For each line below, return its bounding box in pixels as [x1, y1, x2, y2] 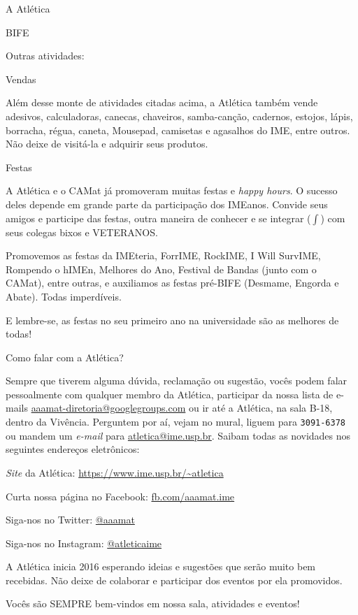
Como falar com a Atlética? [6, 349, 124, 364]
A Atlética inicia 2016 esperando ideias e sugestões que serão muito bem [6, 559, 316, 574]
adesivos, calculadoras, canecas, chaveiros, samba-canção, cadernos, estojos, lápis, [6, 108, 353, 123]
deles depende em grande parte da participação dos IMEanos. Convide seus [6, 196, 328, 211]
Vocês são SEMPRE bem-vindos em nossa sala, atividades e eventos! [6, 596, 300, 611]
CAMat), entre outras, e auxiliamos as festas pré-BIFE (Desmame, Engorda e [6, 275, 339, 290]
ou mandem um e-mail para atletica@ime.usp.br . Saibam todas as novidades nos [6, 428, 351, 442]
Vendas [6, 71, 36, 86]
